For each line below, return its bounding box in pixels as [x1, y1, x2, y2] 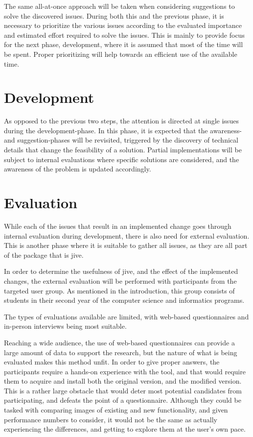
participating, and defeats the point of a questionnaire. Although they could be [4, 395, 241, 405]
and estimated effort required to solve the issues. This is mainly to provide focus [4, 29, 245, 40]
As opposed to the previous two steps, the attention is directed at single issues [4, 116, 239, 126]
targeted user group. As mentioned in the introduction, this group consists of [4, 285, 235, 295]
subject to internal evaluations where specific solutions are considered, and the [4, 154, 239, 164]
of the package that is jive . [4, 249, 84, 260]
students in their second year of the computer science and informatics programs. [4, 295, 245, 305]
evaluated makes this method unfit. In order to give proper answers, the [4, 357, 220, 367]
